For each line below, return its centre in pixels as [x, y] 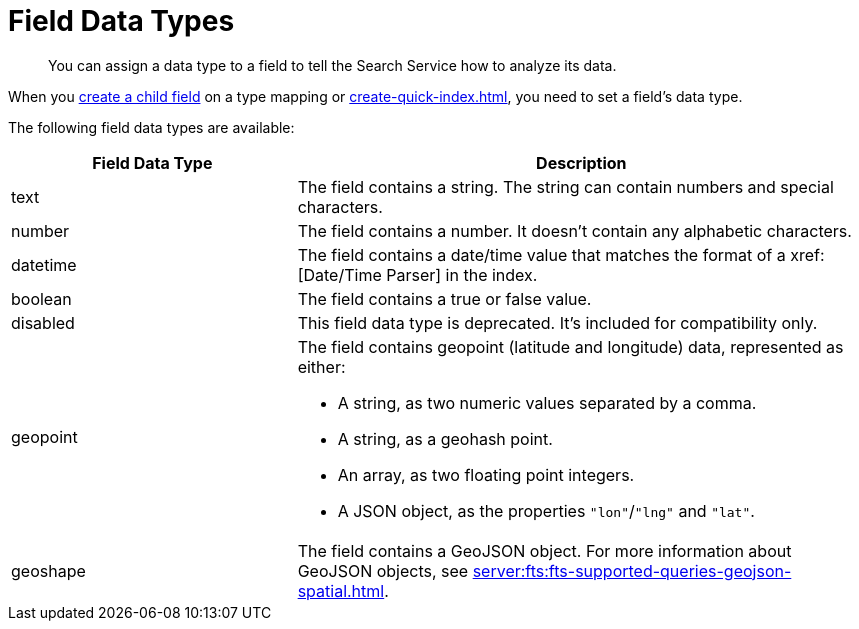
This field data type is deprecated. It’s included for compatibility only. [557, 322]
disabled [43, 322]
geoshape [48, 570]
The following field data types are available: [151, 127]
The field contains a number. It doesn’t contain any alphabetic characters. [574, 230]
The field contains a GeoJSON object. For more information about [544, 550]
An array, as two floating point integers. [486, 474]
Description [581, 162]
